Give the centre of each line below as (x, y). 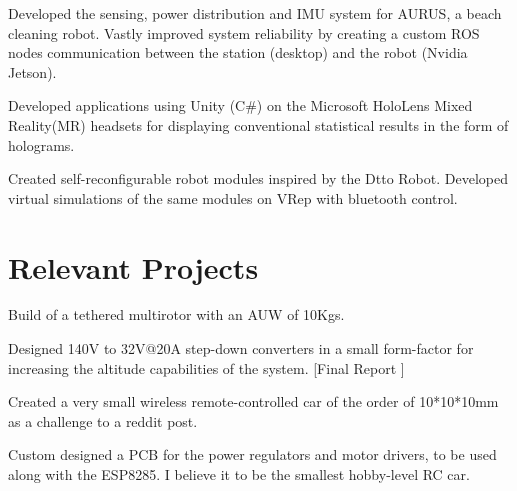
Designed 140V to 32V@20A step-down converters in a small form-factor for (241, 348)
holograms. (41, 144)
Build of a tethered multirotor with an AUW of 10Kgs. (176, 314)
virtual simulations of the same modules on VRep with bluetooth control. (233, 197)
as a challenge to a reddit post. (103, 420)
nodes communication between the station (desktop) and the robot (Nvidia (238, 52)
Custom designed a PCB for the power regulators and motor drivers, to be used (252, 454)
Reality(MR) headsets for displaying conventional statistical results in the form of (258, 124)
